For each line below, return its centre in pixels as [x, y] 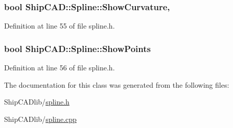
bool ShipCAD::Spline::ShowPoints [77, 48]
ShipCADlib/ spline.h [37, 102]
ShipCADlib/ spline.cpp [40, 119]
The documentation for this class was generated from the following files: [117, 84]
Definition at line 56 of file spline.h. [60, 68]
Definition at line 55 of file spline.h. [60, 26]
